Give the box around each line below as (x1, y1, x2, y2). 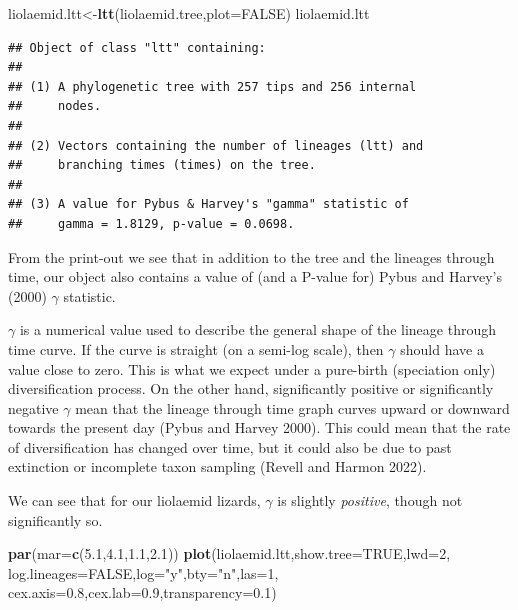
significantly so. (8, 509, 103, 530)
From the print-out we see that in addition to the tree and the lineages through (8, 246, 495, 267)
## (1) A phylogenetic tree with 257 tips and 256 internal (8, 79, 417, 94)
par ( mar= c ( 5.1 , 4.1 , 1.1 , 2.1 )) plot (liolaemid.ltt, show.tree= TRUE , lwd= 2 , (8, 543, 451, 564)
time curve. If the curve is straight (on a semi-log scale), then (8, 338, 384, 359)
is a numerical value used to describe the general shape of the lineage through (19, 319, 496, 340)
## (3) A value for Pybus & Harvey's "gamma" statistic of (8, 197, 409, 212)
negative (8, 397, 59, 418)
